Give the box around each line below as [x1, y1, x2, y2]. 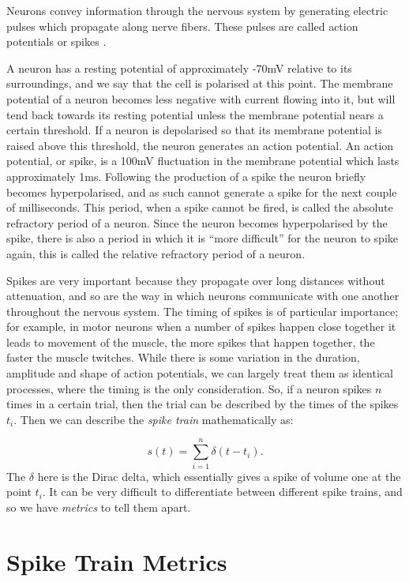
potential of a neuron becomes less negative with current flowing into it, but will [6, 90, 396, 107]
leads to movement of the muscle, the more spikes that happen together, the [6, 333, 375, 350]
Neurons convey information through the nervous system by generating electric [6, 2, 388, 18]
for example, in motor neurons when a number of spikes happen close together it [6, 318, 396, 335]
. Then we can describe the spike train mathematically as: [13, 411, 294, 427]
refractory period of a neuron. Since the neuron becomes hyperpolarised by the [6, 214, 388, 231]
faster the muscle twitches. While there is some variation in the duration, [6, 349, 360, 366]
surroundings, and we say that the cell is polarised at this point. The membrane [6, 75, 393, 92]
